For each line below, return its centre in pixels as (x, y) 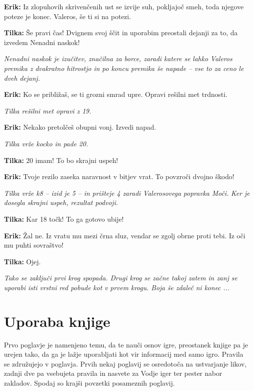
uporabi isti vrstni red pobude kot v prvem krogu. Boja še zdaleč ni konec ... (117, 287)
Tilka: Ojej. (23, 261)
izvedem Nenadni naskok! (42, 42)
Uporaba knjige (57, 321)
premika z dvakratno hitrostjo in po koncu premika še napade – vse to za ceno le (124, 68)
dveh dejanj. (22, 78)
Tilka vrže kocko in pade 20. (46, 143)
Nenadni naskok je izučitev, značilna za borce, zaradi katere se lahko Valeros (118, 58)
